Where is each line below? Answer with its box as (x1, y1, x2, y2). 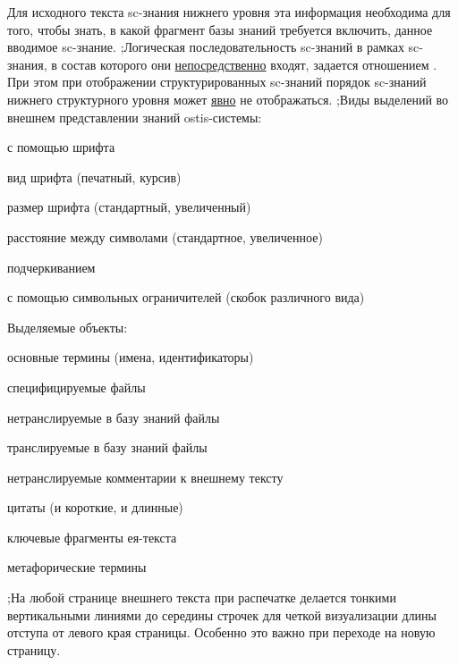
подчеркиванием (7, 257, 96, 276)
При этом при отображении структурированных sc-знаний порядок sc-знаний (7, 72, 427, 91)
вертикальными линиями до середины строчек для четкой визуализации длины (7, 605, 437, 624)
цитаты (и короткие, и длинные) (7, 498, 183, 517)
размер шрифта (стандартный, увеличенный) (7, 198, 251, 216)
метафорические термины (7, 558, 147, 577)
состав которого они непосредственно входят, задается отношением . (61, 55, 437, 73)
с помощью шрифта (7, 138, 115, 156)
